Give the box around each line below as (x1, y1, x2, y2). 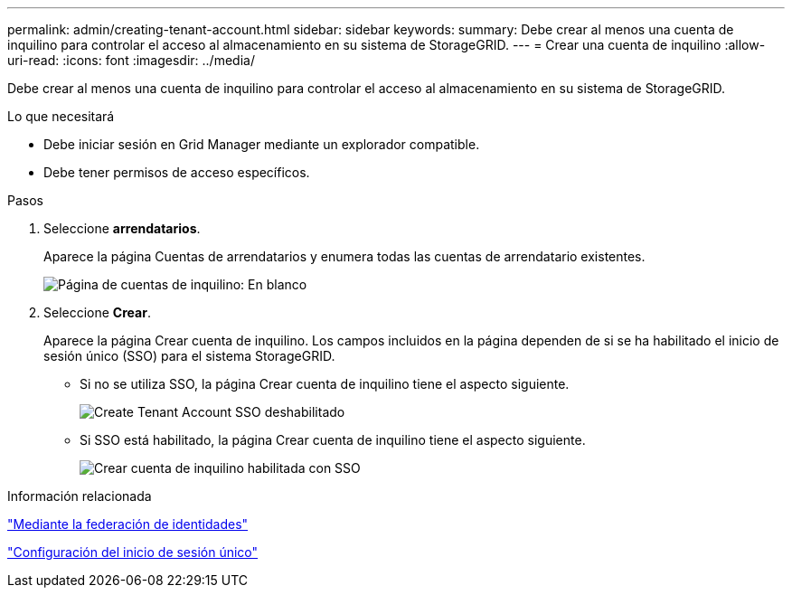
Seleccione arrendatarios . (43, 221, 201, 236)
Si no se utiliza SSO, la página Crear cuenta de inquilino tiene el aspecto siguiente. (80, 376, 570, 392)
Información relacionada (7, 488, 152, 504)
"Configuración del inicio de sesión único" (7, 544, 259, 560)
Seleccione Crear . (43, 305, 151, 320)
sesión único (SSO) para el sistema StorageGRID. (43, 348, 335, 364)
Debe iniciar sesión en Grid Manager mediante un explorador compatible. (43, 137, 480, 152)
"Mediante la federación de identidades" (7, 516, 249, 532)
